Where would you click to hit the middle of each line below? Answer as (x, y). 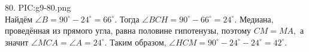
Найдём (19, 19)
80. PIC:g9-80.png (38, 7)
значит (17, 42)
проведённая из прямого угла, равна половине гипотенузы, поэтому (128, 30)
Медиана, (256, 19)
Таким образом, (138, 42)
